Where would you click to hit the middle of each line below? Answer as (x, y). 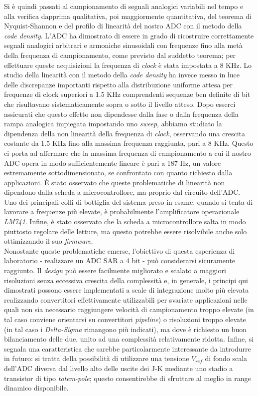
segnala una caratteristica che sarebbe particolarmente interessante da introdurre (128, 348)
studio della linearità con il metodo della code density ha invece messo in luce (122, 75)
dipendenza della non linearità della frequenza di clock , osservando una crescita (125, 133)
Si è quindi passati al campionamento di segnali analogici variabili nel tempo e (124, 6)
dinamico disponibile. (36, 388)
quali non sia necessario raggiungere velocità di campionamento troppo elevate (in (129, 309)
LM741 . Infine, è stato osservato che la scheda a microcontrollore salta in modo (125, 221)
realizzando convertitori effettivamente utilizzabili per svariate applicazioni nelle (126, 299)
